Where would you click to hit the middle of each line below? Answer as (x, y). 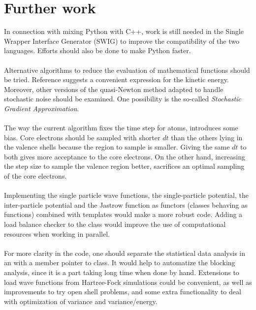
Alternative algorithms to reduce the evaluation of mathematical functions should (127, 70)
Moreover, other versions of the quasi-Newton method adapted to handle (114, 89)
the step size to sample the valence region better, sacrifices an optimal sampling (124, 166)
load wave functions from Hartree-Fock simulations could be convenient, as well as (128, 282)
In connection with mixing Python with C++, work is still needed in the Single (124, 31)
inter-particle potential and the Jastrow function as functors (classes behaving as (126, 204)
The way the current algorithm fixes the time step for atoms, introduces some (121, 128)
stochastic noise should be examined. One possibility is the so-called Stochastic (123, 99)
